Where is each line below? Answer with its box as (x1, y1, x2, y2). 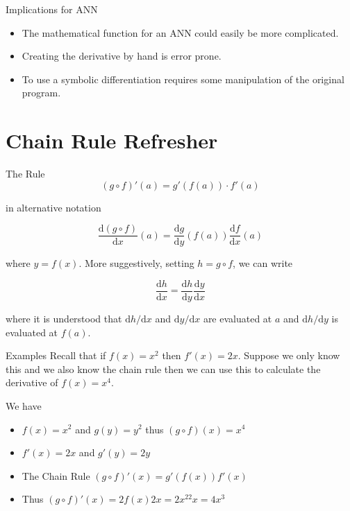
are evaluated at (203, 311, 272, 325)
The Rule (6, 166, 45, 181)
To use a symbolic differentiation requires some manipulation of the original (22, 71, 344, 86)
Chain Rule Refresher (6, 126, 218, 155)
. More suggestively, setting (78, 256, 194, 270)
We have (6, 398, 42, 413)
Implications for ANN (6, 2, 98, 16)
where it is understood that (6, 311, 122, 325)
